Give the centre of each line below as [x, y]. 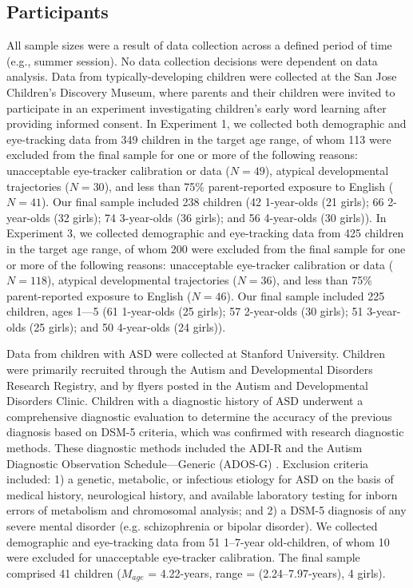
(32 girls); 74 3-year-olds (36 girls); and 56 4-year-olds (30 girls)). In [220, 217]
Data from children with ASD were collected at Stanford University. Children [196, 354]
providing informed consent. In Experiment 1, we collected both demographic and [206, 123]
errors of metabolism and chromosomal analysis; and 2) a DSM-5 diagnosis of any [206, 510]
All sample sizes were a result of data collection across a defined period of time [199, 45]
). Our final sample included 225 [306, 295]
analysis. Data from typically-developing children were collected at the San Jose [202, 76]
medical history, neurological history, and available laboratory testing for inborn [202, 494]
